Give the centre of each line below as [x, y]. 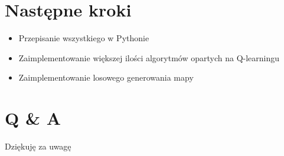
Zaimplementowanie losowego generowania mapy [106, 77]
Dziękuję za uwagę [38, 146]
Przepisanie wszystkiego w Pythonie [84, 38]
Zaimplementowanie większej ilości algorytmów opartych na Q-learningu [149, 57]
